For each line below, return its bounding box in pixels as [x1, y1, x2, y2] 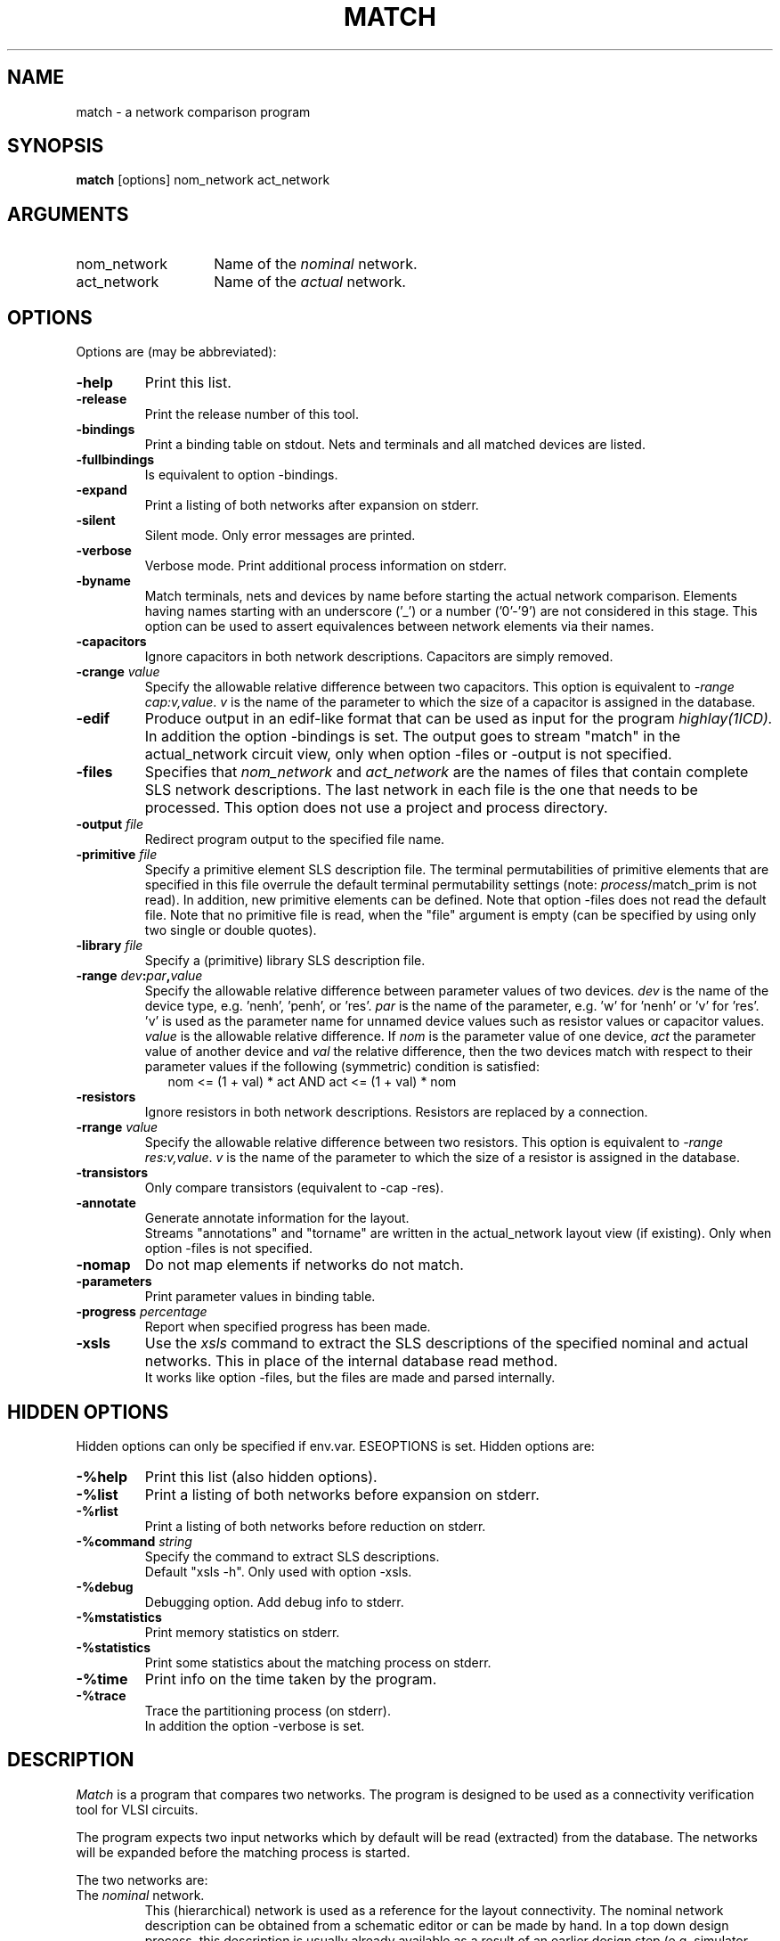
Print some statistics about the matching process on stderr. [144, 1654, 492, 1670]
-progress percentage [76, 1304, 207, 1320]
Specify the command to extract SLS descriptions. [144, 1548, 440, 1564]
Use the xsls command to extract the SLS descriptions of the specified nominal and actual [144, 1334, 749, 1353]
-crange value [76, 664, 160, 680]
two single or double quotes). [144, 922, 317, 938]
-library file [76, 938, 143, 954]
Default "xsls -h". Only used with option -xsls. [144, 1563, 412, 1579]
